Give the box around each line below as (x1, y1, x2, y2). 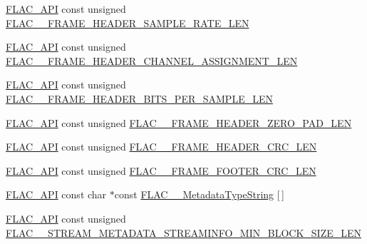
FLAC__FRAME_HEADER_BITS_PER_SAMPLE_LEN (6, 91, 273, 106)
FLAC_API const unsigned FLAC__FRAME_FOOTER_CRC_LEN (6, 163, 316, 178)
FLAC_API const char (6, 187, 107, 202)
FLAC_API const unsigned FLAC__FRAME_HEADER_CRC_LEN (6, 139, 317, 154)
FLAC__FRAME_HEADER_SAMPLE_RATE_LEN (6, 15, 249, 30)
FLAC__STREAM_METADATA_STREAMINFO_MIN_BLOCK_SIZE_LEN (6, 225, 361, 240)
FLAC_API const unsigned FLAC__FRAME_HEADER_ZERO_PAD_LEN (6, 115, 352, 130)
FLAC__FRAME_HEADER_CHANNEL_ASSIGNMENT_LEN (6, 53, 298, 68)
